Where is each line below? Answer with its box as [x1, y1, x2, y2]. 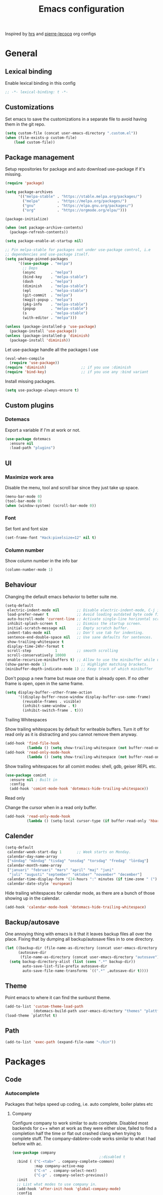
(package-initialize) [5, 216, 49, 221]
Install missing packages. [5, 379, 56, 385]
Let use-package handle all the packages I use [5, 347, 98, 352]
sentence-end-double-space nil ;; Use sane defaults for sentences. [7, 635, 153, 639]
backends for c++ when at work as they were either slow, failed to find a [12, 1125, 157, 1131]
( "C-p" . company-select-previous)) [33, 1173, 108, 1177]
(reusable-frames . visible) [22, 699, 81, 704]
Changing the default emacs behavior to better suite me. [5, 594, 118, 599]
